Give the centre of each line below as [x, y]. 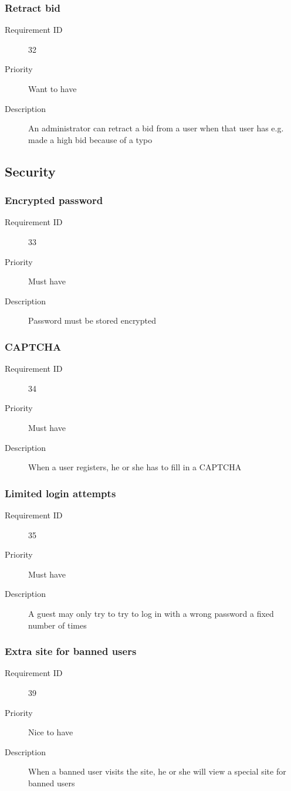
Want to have [53, 89]
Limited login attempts [60, 493]
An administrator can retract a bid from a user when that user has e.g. [156, 128]
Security [30, 171]
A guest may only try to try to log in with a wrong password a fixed [151, 613]
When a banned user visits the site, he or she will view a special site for [157, 771]
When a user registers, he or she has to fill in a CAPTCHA [135, 467]
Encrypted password [54, 200]
